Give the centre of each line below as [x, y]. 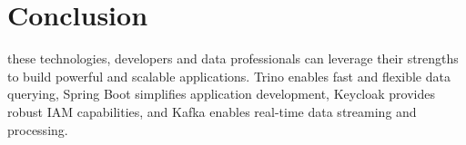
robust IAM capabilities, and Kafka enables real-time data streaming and [212, 111]
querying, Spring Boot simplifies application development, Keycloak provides [221, 94]
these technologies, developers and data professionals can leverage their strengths [233, 58]
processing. [38, 129]
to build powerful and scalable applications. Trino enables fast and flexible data [229, 76]
